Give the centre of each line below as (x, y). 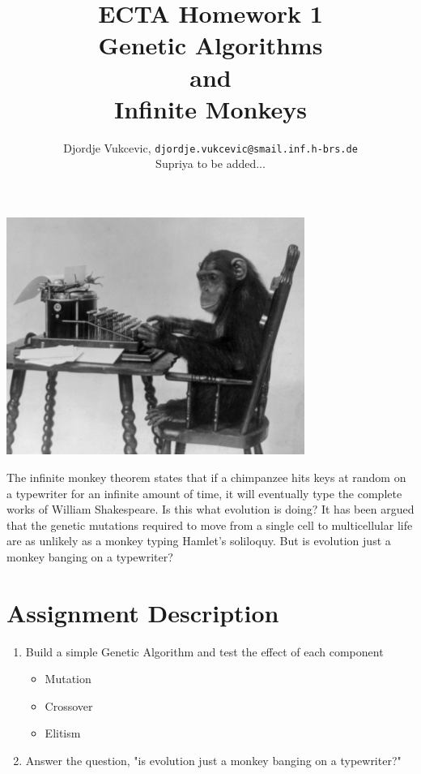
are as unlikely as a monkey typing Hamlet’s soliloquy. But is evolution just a (199, 541)
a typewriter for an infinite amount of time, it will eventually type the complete (204, 493)
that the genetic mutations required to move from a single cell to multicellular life (210, 525)
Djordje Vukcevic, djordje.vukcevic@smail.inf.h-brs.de (210, 147)
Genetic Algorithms (210, 45)
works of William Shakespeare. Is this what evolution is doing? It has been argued (210, 509)
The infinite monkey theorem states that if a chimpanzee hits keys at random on (206, 477)
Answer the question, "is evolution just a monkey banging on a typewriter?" (213, 761)
